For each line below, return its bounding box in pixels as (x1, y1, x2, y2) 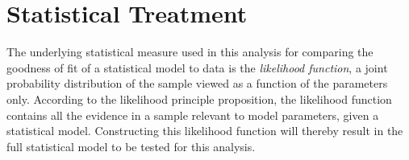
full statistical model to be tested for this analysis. (6, 137, 256, 154)
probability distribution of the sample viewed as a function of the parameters (6, 75, 388, 92)
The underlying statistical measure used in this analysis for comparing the (6, 43, 374, 60)
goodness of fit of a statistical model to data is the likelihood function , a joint (6, 59, 388, 76)
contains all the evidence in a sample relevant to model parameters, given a (6, 106, 379, 123)
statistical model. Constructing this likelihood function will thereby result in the (6, 122, 403, 139)
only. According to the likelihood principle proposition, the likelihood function (6, 90, 392, 107)
